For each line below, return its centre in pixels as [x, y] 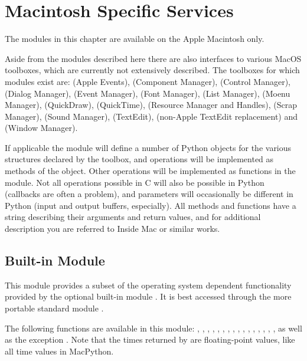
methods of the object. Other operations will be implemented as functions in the [150, 171]
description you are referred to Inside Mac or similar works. [112, 229]
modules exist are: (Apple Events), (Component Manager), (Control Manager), [148, 81]
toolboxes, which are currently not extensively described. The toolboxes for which [152, 70]
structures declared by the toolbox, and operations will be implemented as [139, 159]
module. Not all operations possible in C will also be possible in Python [135, 182]
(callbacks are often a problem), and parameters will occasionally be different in [149, 194]
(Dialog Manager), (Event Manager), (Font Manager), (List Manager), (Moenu [148, 93]
